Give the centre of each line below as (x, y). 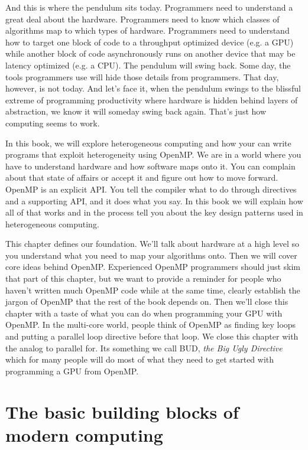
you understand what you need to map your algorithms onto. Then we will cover (151, 255)
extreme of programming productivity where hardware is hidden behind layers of (152, 100)
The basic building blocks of (122, 411)
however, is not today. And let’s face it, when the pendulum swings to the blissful (153, 88)
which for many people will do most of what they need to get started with (140, 359)
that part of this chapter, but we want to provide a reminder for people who (143, 278)
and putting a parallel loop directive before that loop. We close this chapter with (152, 336)
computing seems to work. (53, 123)
